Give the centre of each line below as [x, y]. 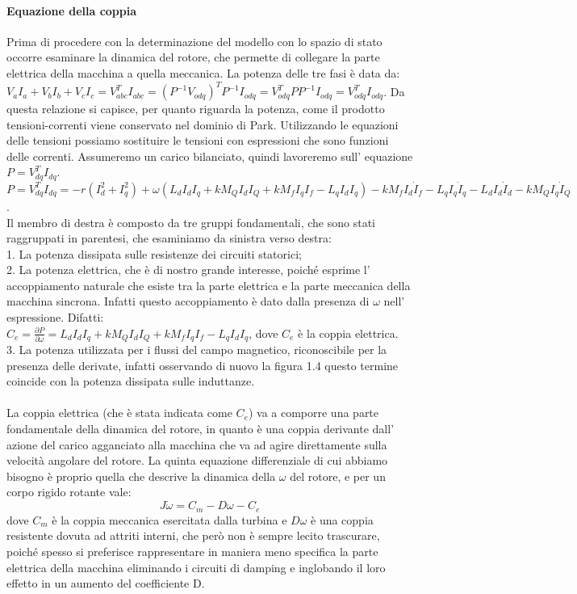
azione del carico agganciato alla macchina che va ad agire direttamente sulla [197, 444]
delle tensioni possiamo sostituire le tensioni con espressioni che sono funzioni [198, 140]
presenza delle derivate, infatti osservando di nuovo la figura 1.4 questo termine [203, 365]
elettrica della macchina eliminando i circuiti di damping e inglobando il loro [196, 567]
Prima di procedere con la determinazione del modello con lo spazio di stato [194, 41]
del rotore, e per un [338, 476]
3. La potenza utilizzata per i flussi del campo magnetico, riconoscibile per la [197, 350]
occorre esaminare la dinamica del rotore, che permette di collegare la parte [193, 57]
